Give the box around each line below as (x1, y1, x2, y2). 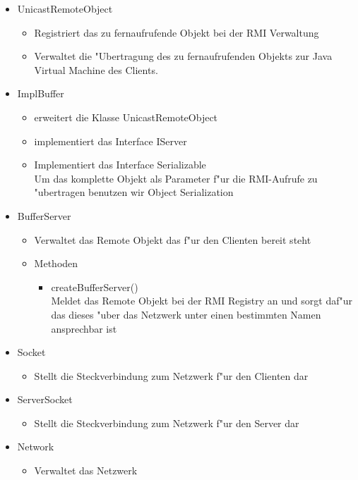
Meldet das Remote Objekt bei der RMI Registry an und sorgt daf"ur (51, 293, 352, 308)
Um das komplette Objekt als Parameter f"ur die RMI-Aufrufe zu (34, 171, 318, 185)
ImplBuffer (17, 86, 64, 101)
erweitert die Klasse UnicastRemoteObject (34, 109, 218, 124)
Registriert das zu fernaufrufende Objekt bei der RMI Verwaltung (34, 25, 319, 39)
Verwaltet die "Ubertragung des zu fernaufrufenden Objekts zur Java (34, 49, 333, 63)
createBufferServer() (51, 279, 138, 294)
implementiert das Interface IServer (34, 133, 187, 148)
